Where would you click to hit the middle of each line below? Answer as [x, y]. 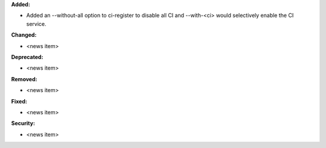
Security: [23, 123]
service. [36, 23]
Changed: [24, 35]
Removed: [24, 79]
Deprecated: [27, 57]
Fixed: [19, 101]
